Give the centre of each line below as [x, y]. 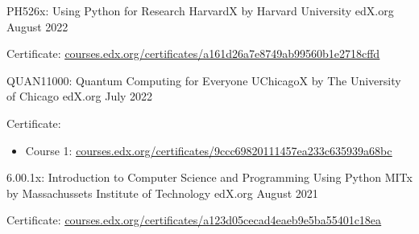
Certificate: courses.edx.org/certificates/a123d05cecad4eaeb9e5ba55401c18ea [194, 220]
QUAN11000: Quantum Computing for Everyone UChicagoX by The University [204, 80]
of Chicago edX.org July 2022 [80, 96]
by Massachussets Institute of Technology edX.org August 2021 [162, 193]
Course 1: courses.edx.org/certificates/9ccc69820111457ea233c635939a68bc [209, 150]
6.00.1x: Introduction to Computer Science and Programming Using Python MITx [209, 177]
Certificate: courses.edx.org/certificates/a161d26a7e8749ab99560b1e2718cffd [193, 53]
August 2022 [37, 26]
